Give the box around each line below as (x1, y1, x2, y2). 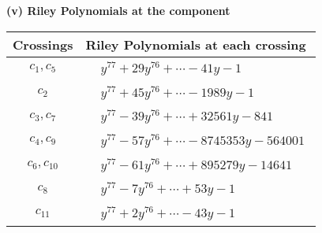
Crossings (13, 35, 73, 54)
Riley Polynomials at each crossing (85, 35, 306, 54)
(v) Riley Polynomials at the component (6, 2, 230, 18)
